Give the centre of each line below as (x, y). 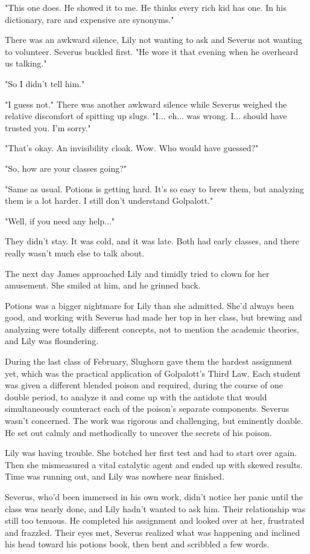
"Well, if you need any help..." (60, 220)
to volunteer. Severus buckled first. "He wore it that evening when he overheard (152, 51)
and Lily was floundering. (52, 341)
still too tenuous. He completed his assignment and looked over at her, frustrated (155, 520)
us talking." (26, 63)
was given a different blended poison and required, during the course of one (144, 385)
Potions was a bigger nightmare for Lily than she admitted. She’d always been (150, 305)
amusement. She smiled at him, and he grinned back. (103, 285)
